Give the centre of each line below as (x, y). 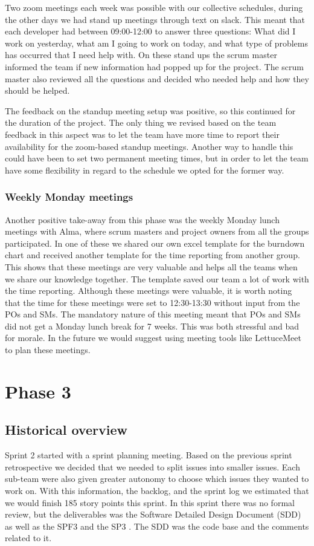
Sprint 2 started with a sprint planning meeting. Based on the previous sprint (149, 455)
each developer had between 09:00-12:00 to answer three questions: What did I (150, 31)
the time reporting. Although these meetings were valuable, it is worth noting (149, 291)
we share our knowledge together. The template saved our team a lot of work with (157, 278)
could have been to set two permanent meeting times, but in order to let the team (157, 158)
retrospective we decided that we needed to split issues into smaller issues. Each (152, 466)
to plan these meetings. (48, 350)
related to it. (28, 538)
